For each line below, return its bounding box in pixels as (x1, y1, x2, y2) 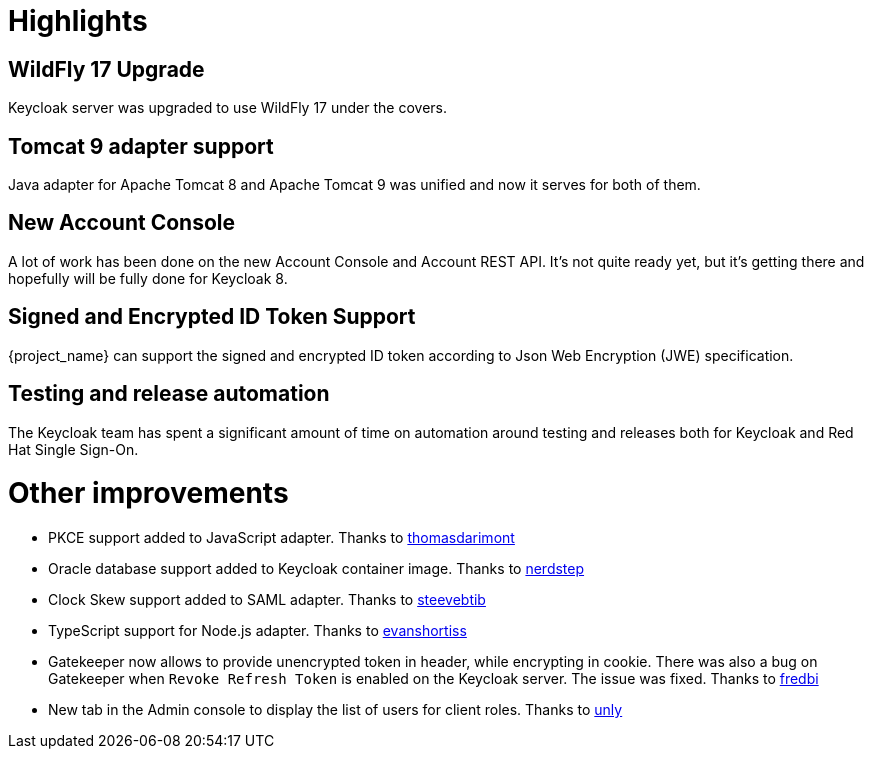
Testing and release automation (8, 381, 330, 407)
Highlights (8, 4, 148, 38)
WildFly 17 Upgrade (8, 56, 205, 82)
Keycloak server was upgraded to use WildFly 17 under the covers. (8, 99, 447, 117)
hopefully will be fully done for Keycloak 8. (8, 269, 288, 287)
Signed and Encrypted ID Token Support (8, 304, 416, 330)
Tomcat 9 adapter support (8, 133, 274, 159)
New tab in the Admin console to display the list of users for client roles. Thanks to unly (48, 701, 623, 719)
